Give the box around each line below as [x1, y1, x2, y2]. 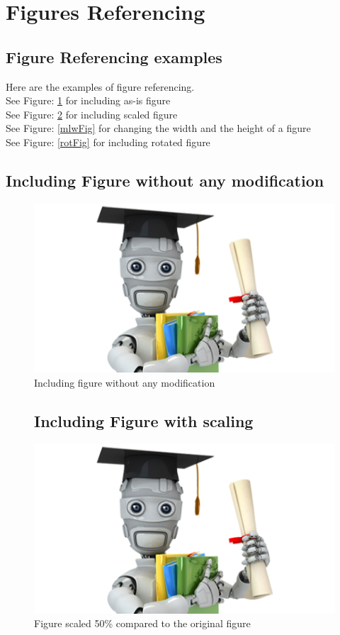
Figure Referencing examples [6, 45, 222, 67]
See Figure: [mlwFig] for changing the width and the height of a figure [6, 121, 311, 136]
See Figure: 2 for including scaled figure [6, 106, 178, 121]
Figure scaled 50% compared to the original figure [34, 616, 251, 631]
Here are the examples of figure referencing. [6, 79, 195, 94]
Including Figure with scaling [34, 410, 254, 432]
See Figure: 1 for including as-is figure [6, 93, 171, 108]
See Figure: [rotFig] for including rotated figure [6, 134, 210, 149]
